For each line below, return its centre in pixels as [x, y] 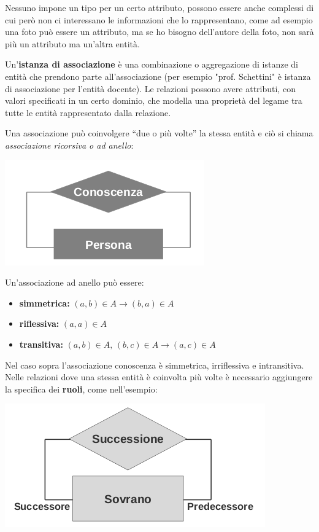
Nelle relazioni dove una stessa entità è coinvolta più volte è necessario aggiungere [159, 377]
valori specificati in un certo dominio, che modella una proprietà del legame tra [154, 100]
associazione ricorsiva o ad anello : [69, 145]
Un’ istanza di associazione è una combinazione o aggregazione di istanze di [152, 64]
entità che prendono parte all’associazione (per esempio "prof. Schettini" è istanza [158, 76]
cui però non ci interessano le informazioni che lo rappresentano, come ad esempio [159, 19]
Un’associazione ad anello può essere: [75, 282]
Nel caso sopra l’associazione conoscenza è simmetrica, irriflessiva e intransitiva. [155, 365]
